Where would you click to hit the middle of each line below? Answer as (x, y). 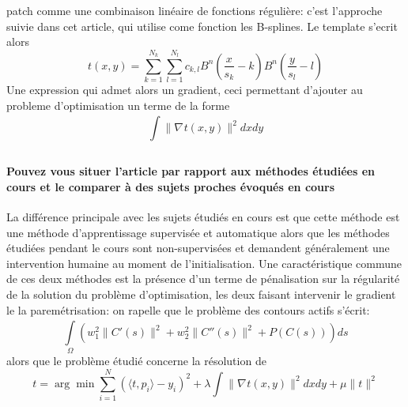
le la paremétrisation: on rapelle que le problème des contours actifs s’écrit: (188, 309)
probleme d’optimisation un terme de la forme (118, 105)
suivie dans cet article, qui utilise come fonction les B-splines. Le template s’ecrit (202, 26)
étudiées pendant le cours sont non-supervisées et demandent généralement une (198, 248)
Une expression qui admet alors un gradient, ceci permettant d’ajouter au (185, 90)
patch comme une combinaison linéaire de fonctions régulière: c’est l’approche (195, 10)
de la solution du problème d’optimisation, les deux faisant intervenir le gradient (201, 294)
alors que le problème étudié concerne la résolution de (136, 361)
